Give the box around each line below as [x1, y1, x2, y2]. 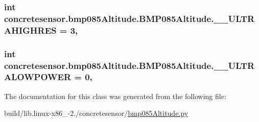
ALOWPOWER [4, 70, 72, 83]
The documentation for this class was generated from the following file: [4, 90, 226, 101]
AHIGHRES [4, 23, 57, 36]
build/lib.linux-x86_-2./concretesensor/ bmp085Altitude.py [4, 108, 189, 118]
